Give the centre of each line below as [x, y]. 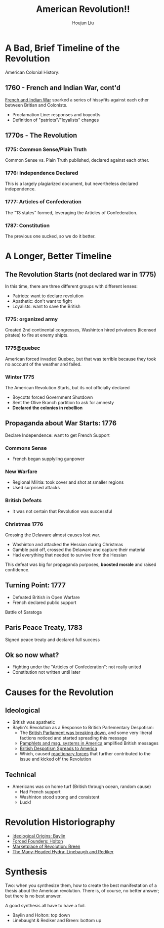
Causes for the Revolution [60, 692]
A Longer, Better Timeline [59, 256]
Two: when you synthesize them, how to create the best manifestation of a [81, 885]
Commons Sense [26, 448]
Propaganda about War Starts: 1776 [61, 423]
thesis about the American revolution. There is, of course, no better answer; [82, 891]
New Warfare [21, 472]
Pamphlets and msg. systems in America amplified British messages [89, 743]
